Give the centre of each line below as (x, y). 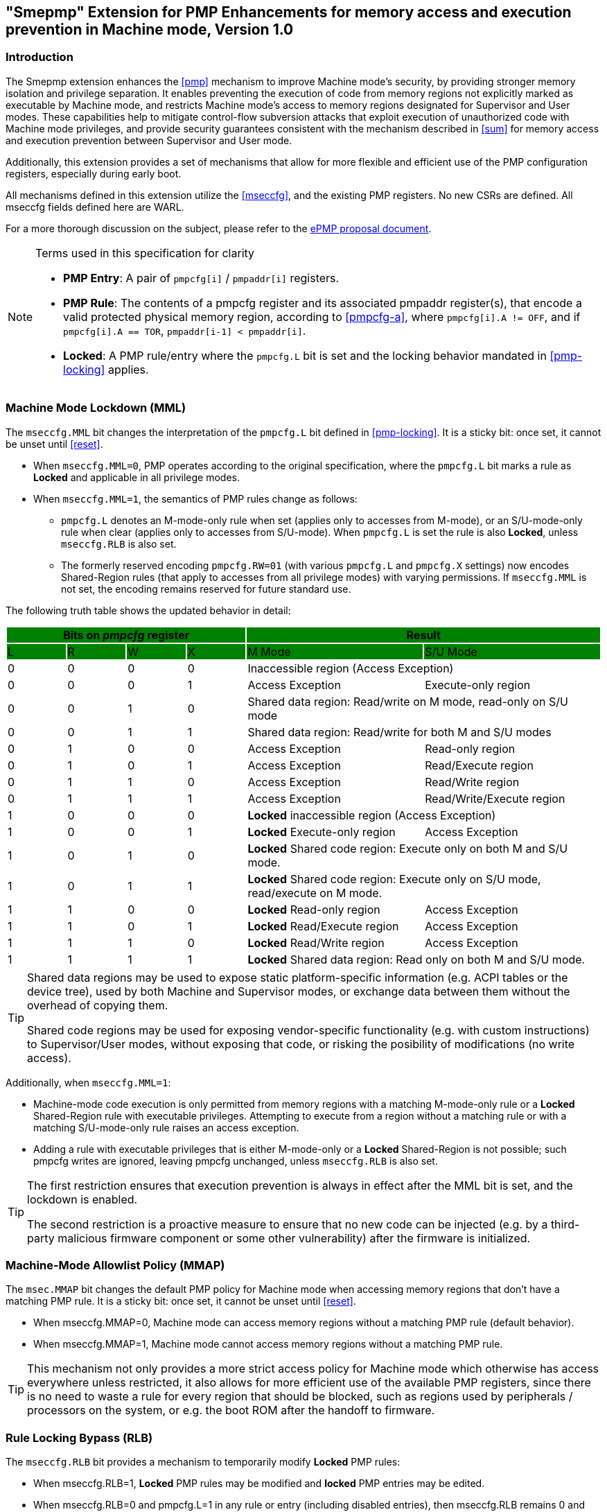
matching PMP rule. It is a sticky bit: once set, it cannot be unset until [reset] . (181, 1301)
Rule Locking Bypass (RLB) (79, 1437)
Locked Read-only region (314, 909)
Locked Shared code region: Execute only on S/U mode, (394, 879)
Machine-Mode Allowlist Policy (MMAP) (115, 1265)
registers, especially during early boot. (94, 173)
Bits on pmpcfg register (126, 635)
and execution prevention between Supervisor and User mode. (149, 140)
